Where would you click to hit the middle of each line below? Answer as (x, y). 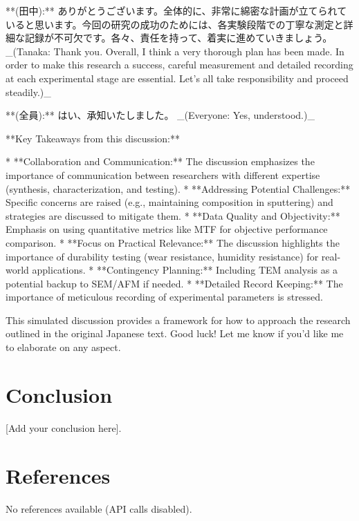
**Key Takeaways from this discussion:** (93, 138)
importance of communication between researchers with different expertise (163, 174)
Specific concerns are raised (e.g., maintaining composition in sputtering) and (169, 202)
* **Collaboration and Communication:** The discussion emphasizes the (160, 161)
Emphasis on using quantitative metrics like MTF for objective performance (167, 229)
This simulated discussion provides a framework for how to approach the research (178, 320)
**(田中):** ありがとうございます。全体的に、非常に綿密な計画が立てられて (176, 10)
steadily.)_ (28, 92)
